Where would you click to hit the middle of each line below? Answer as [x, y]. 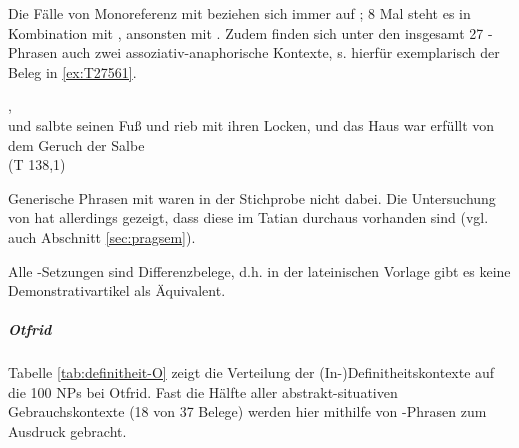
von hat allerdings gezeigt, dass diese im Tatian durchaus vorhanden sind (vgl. [248, 217]
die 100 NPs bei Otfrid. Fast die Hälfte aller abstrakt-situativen [203, 391]
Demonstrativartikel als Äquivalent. [117, 290]
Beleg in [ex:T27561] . [72, 71]
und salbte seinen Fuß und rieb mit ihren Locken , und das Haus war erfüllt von [251, 124]
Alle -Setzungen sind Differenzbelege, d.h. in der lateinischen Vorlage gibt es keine [259, 270]
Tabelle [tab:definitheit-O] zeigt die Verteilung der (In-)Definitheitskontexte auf [251, 372]
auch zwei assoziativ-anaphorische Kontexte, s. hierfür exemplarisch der [280, 52]
